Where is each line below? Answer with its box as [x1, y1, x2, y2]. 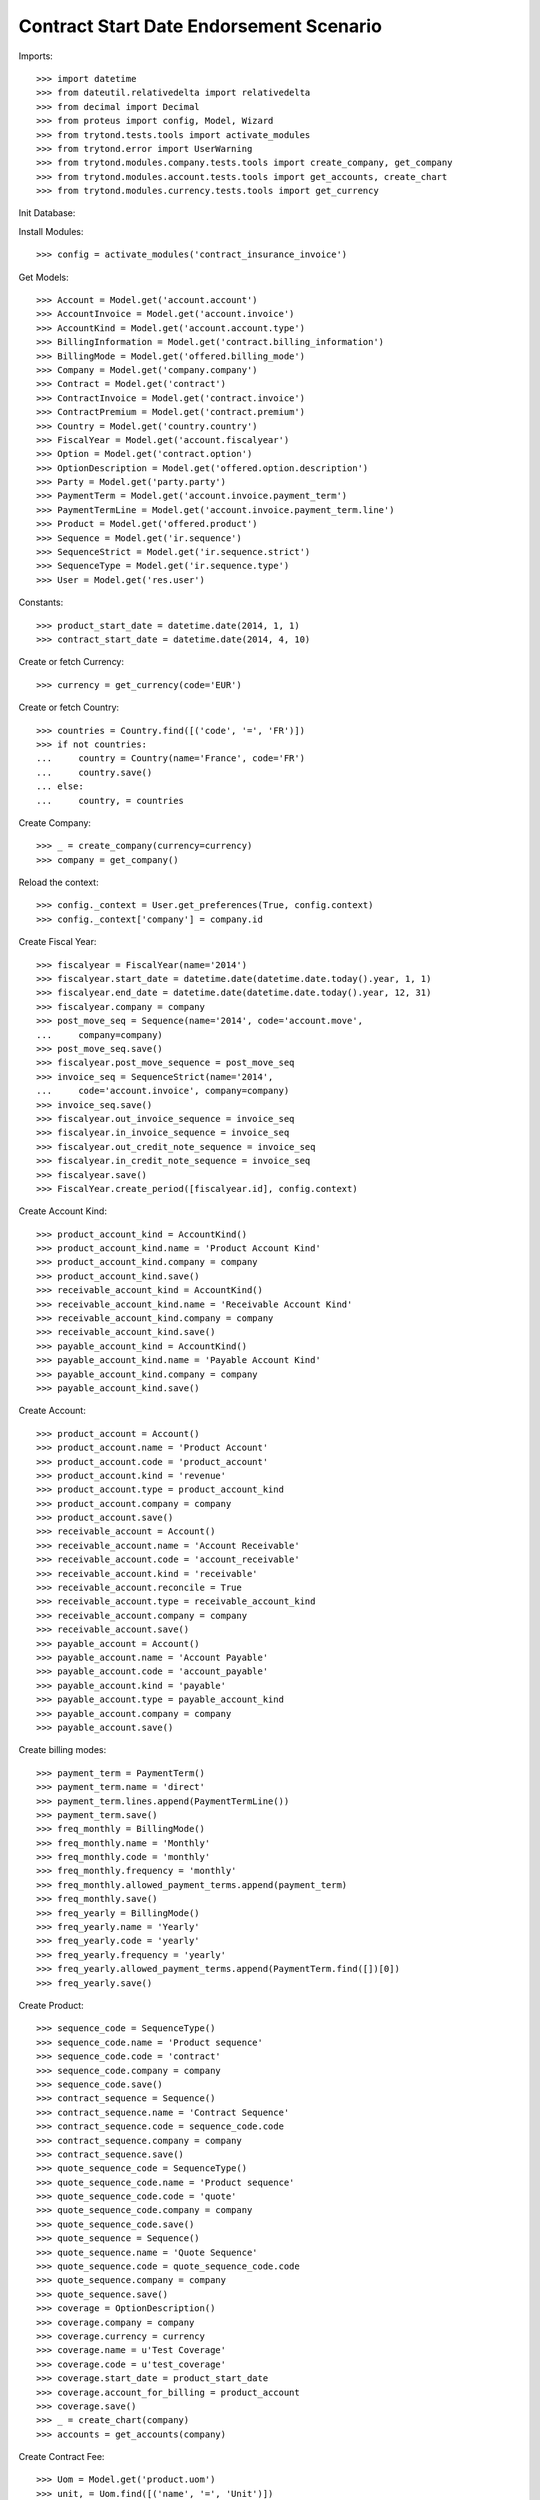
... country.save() [36, 766, 153, 778]
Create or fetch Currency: [18, 656, 125, 668]
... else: [36, 781, 84, 792]
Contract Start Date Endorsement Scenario [18, 15, 382, 37]
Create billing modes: [18, 1744, 107, 1756]
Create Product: [18, 1999, 84, 2011]
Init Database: [18, 207, 76, 219]
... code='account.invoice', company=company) [36, 1085, 290, 1097]
